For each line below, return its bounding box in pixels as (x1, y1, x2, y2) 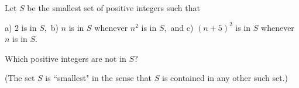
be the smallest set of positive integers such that (27, 2, 200, 13)
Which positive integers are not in (5, 52, 126, 64)
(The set (5, 72, 35, 84)
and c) (170, 21, 194, 33)
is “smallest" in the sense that (45, 72, 152, 84)
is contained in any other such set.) (161, 72, 288, 84)
